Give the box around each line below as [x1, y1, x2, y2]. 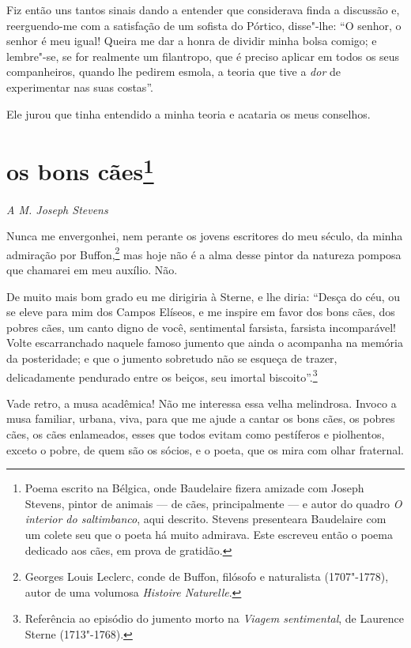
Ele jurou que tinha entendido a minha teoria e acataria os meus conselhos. [6, 105, 371, 122]
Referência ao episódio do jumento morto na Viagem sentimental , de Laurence [25, 610, 404, 627]
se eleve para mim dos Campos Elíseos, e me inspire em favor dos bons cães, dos [6, 303, 395, 320]
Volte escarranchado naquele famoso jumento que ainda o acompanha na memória [6, 334, 403, 351]
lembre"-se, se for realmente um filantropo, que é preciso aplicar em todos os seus [6, 47, 400, 64]
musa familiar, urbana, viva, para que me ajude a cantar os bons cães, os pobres [6, 410, 395, 427]
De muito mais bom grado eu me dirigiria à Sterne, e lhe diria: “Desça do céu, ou [6, 288, 401, 304]
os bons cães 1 [6, 152, 154, 187]
